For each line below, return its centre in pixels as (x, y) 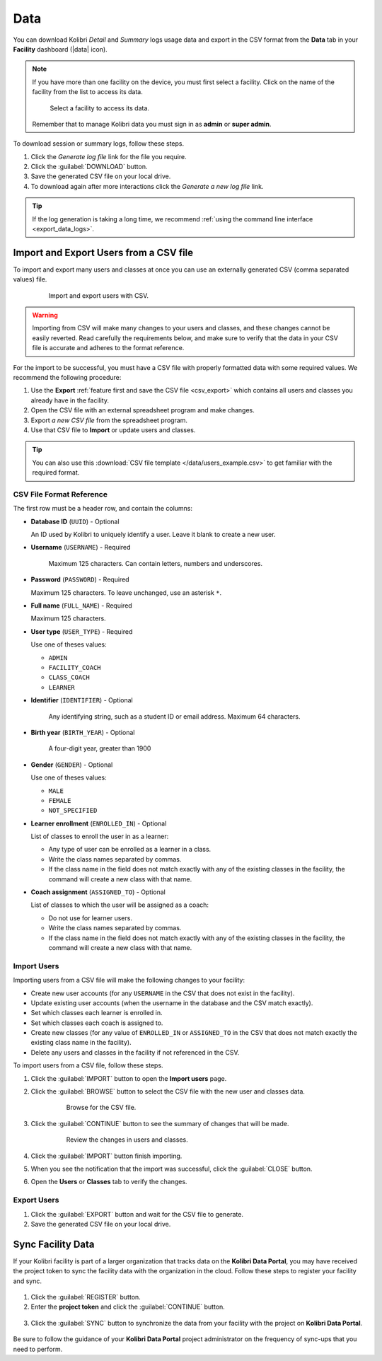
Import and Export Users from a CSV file (103, 252)
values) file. (30, 279)
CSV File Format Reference (60, 494)
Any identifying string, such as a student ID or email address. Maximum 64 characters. (174, 716)
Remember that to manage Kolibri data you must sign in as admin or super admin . (152, 124)
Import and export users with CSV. (98, 295)
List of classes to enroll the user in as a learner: (100, 836)
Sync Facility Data (54, 1244)
